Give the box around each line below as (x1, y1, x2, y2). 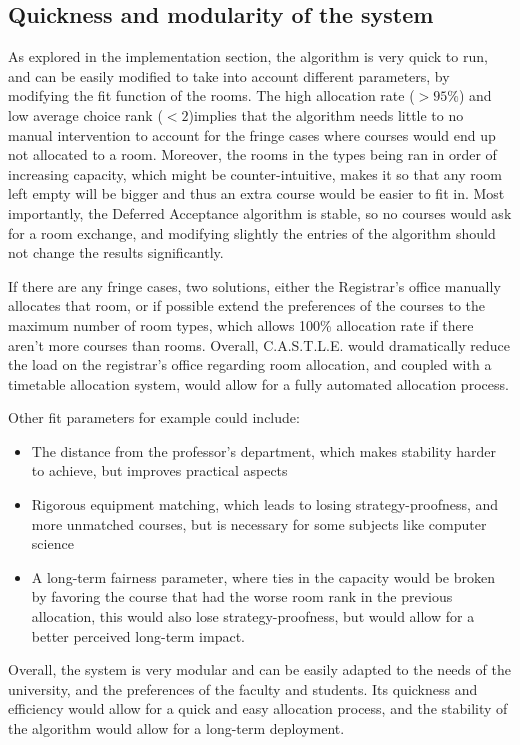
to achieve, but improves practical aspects (31, 460, 288, 481)
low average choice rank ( (8, 104, 163, 125)
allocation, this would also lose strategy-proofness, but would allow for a (31, 606, 475, 627)
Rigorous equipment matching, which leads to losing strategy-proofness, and (31, 494, 499, 515)
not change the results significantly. (8, 242, 224, 263)
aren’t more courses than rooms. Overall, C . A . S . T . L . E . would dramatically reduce (8, 334, 510, 355)
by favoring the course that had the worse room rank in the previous (31, 586, 453, 607)
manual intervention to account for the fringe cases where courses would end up (8, 124, 496, 145)
